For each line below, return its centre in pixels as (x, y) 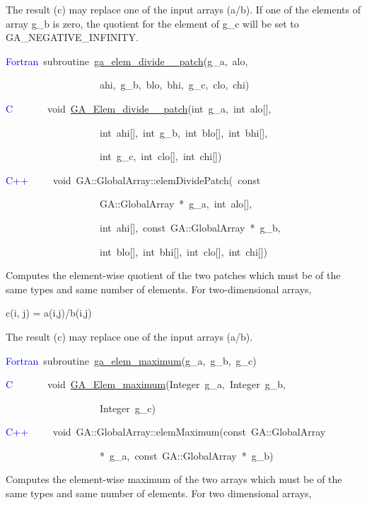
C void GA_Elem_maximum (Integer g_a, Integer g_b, (146, 384)
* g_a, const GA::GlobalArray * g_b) (187, 455)
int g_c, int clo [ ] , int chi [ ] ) (161, 156)
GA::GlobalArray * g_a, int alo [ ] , (176, 204)
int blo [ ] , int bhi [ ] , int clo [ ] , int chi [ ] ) (183, 251)
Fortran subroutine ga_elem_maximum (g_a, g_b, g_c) (131, 360)
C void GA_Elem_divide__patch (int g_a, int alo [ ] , (139, 108)
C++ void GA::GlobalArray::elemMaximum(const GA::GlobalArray (166, 432)
